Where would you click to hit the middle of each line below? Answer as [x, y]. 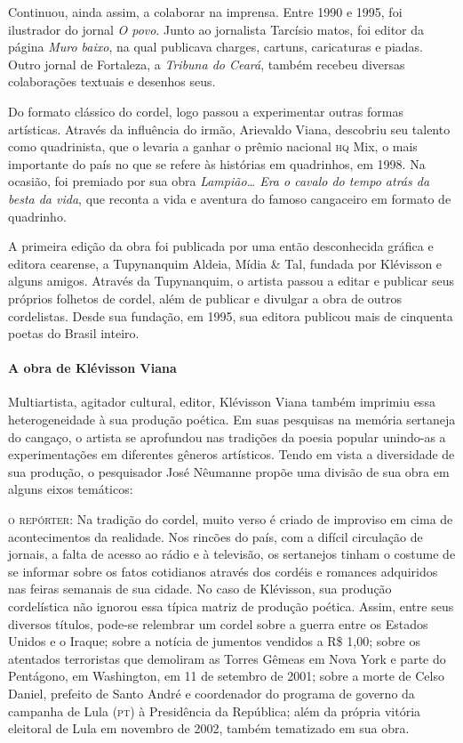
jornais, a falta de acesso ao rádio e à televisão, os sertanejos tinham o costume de [232, 554]
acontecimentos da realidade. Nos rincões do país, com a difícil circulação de [216, 536]
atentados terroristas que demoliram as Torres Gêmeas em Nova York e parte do [227, 658]
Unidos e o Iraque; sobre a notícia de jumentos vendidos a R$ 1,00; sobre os [214, 641]
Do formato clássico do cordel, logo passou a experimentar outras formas [206, 111]
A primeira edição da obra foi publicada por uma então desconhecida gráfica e [221, 246]
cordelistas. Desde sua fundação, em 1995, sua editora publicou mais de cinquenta [231, 315]
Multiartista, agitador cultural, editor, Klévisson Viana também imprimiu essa [222, 402]
